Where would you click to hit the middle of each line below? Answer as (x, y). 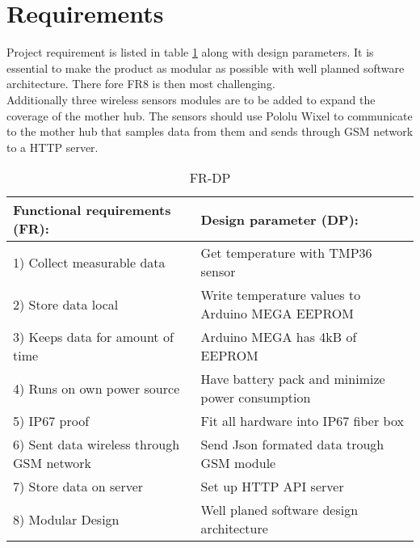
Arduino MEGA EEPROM (277, 314)
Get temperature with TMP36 (286, 253)
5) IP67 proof (51, 421)
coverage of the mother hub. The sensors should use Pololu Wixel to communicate (210, 115)
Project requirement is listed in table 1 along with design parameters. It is (190, 52)
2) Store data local (66, 304)
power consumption (256, 398)
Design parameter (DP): (279, 219)
